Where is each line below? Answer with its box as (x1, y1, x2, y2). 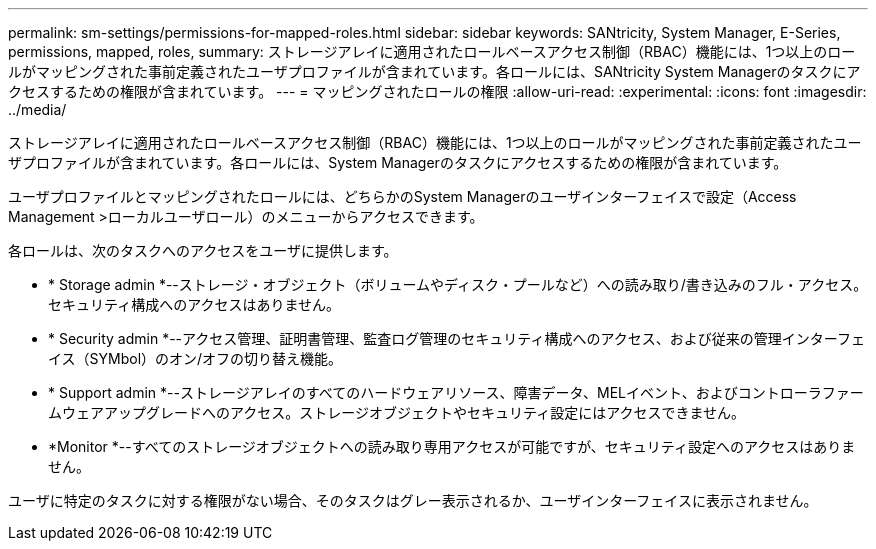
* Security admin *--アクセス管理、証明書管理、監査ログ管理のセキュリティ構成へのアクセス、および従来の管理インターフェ (48, 330, 865, 347)
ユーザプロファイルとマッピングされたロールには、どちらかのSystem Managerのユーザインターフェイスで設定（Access (8, 188, 797, 205)
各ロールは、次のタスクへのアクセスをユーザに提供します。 (8, 242, 398, 259)
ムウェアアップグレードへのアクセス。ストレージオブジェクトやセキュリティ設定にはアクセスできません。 (48, 404, 746, 421)
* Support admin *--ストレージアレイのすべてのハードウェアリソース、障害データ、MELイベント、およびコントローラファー (48, 384, 864, 401)
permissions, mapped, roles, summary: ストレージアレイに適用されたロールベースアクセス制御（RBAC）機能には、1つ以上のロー (8, 43, 856, 60)
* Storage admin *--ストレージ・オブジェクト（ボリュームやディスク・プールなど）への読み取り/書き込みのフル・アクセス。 (48, 276, 868, 293)
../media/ (8, 101, 67, 118)
